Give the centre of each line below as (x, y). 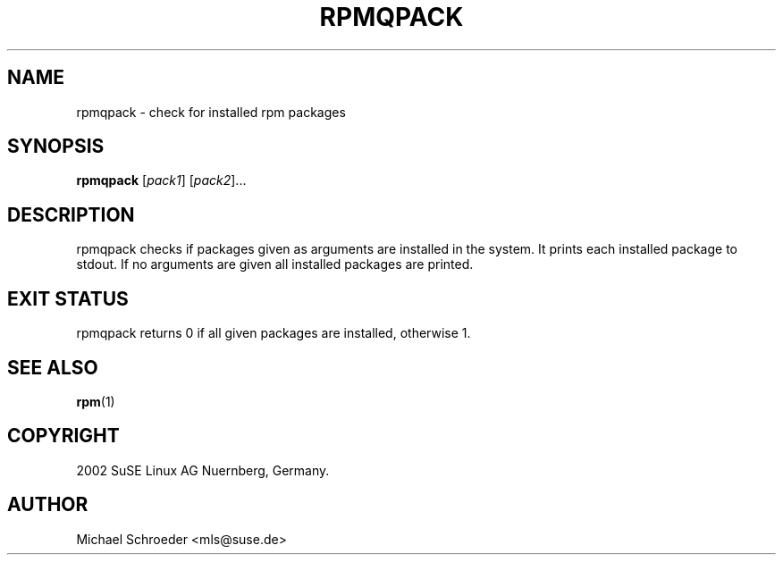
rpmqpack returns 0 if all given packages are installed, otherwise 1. (274, 333)
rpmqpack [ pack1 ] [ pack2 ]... (161, 180)
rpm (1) (96, 401)
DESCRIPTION (71, 214)
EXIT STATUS (68, 298)
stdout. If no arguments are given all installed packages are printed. (275, 264)
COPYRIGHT (63, 436)
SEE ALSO (53, 367)
